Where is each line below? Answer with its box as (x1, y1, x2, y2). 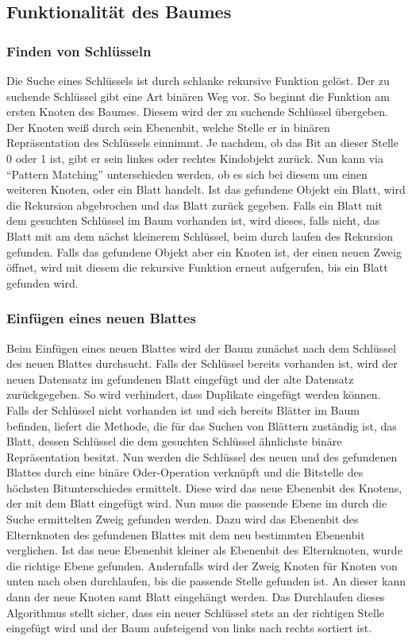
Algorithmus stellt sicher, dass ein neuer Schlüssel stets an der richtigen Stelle (6, 604, 385, 620)
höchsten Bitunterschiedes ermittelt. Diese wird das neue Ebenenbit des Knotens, (6, 479, 402, 496)
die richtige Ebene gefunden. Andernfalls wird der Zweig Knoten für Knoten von (6, 557, 398, 573)
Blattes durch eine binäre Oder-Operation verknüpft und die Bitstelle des (6, 464, 364, 481)
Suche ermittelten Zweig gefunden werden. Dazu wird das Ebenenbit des (6, 511, 359, 527)
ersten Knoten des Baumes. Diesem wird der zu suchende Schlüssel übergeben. (6, 103, 388, 120)
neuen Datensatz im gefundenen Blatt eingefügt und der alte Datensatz (6, 370, 354, 387)
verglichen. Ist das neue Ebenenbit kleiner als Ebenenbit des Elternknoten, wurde (6, 542, 402, 558)
